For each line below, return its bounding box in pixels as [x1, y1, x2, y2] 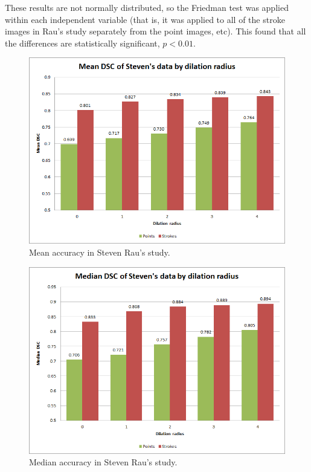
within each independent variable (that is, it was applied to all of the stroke [5, 13, 285, 25]
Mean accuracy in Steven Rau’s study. [29, 245, 170, 258]
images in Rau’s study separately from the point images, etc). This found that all [5, 25, 306, 37]
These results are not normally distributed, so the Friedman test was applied [5, 1, 289, 13]
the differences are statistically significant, [5, 36, 160, 49]
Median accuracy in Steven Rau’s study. [29, 456, 178, 468]
